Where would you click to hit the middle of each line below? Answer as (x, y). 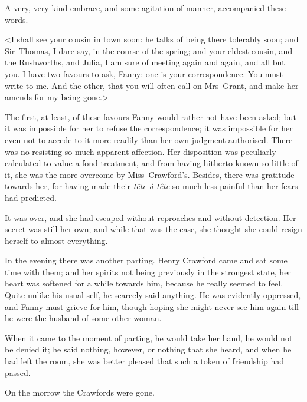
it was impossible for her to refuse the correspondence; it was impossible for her (149, 128)
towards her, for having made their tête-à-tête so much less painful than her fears (151, 186)
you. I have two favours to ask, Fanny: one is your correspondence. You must (144, 73)
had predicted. (31, 197)
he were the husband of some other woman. (83, 318)
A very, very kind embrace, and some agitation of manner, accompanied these (145, 8)
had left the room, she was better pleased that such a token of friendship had (145, 361)
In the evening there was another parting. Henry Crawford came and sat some (146, 260)
